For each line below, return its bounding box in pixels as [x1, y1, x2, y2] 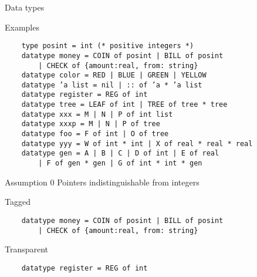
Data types [5, 1, 45, 13]
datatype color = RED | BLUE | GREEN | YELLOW [21, 71, 207, 80]
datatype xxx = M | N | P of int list [21, 110, 173, 119]
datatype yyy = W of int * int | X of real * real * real [21, 139, 253, 148]
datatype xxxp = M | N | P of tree [21, 120, 160, 129]
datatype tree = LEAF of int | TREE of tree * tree [21, 100, 228, 109]
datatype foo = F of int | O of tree [21, 130, 169, 138]
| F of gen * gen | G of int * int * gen [38, 159, 202, 168]
